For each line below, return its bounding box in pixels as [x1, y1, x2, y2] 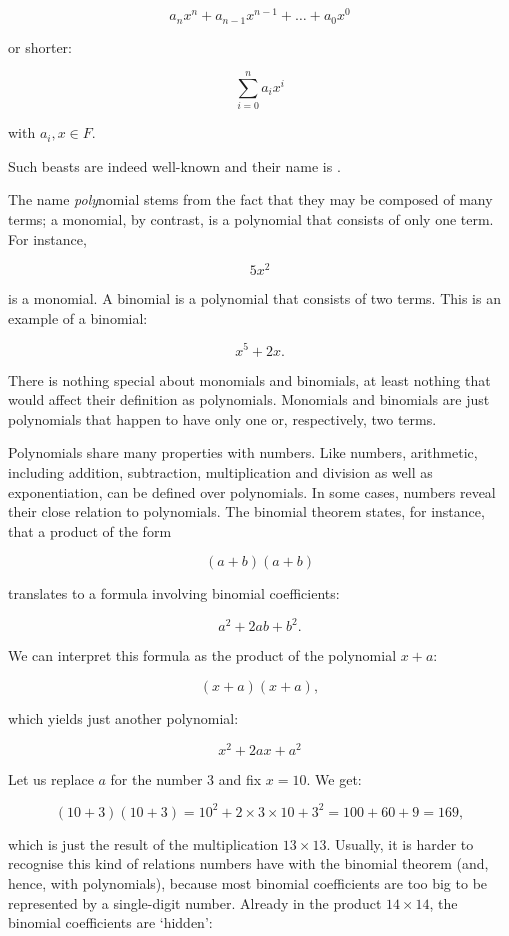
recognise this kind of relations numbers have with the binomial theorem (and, [8, 853, 489, 874]
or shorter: [8, 36, 72, 57]
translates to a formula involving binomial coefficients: [8, 583, 340, 604]
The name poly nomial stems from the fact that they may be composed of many [8, 189, 493, 210]
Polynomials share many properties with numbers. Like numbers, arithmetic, [8, 442, 478, 463]
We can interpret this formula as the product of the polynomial [8, 645, 397, 666]
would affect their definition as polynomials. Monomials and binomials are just [8, 389, 490, 410]
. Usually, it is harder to [326, 833, 474, 854]
